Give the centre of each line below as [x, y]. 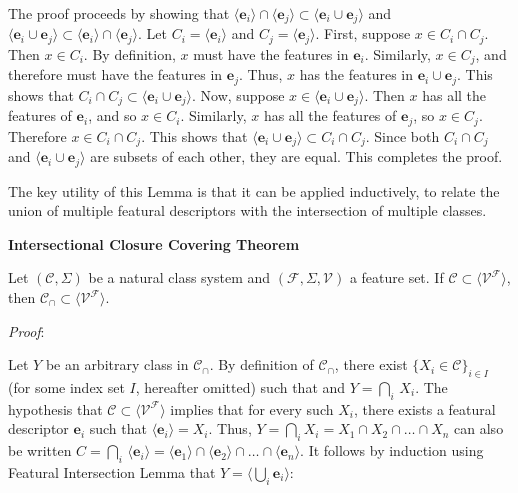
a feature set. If [396, 277]
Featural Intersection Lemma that [112, 471]
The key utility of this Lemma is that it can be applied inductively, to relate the [254, 190]
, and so [112, 115]
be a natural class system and [179, 277]
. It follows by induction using [392, 450]
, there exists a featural [424, 408]
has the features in [356, 74]
